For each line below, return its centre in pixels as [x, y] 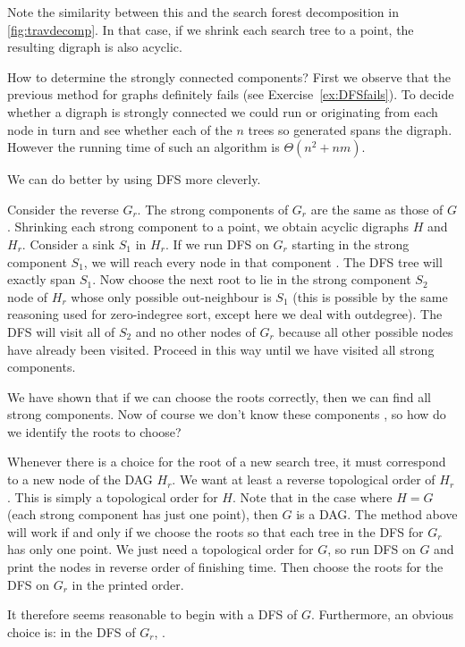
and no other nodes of [195, 331]
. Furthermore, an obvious [382, 614]
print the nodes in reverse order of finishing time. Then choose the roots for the [225, 567]
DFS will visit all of [61, 331]
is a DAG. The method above [377, 514]
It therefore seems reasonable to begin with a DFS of [152, 614]
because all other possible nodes [366, 331]
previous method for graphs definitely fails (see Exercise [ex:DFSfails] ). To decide [231, 94]
